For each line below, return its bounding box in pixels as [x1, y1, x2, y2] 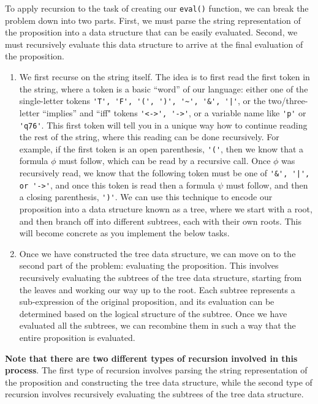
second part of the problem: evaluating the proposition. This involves [19, 259, 279, 272]
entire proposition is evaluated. [19, 331, 135, 343]
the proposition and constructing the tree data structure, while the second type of [5, 375, 312, 388]
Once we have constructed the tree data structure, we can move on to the [19, 247, 296, 260]
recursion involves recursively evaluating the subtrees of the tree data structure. [5, 387, 304, 400]
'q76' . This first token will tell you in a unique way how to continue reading [19, 118, 308, 131]
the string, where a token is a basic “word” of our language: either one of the [19, 82, 308, 95]
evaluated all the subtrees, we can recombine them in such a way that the [19, 319, 296, 332]
